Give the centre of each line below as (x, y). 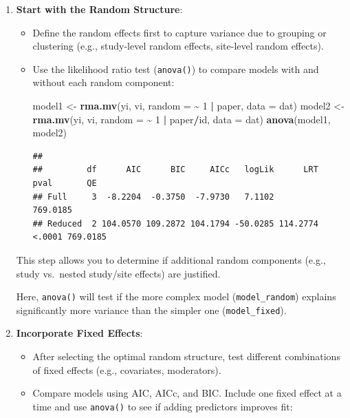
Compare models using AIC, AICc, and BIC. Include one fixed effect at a (187, 393)
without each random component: (103, 82)
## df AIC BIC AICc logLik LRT (175, 170)
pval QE (65, 183)
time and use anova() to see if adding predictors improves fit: (163, 406)
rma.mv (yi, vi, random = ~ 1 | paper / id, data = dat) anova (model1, (182, 119)
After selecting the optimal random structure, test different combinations (186, 356)
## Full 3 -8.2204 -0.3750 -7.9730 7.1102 (153, 197)
